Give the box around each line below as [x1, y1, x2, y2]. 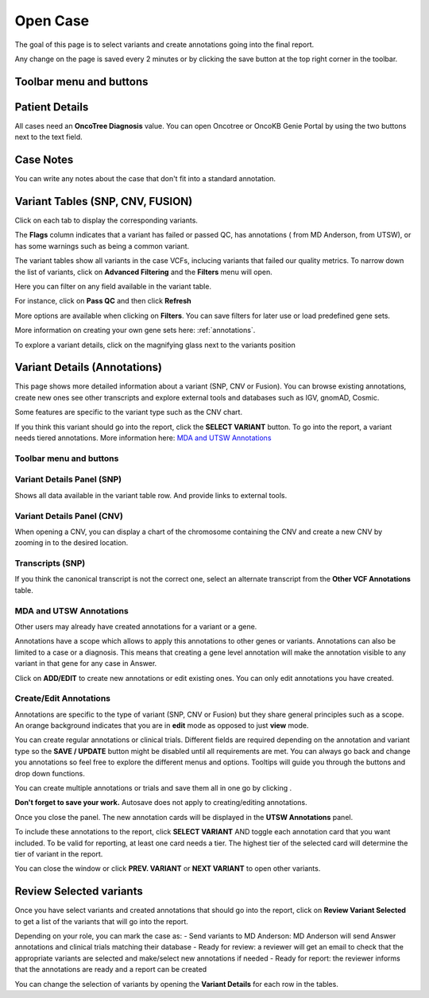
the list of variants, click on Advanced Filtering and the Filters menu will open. [14, 267, 273, 277]
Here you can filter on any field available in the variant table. [14, 282, 212, 292]
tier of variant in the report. [14, 849, 103, 858]
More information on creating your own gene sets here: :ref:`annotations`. [14, 326, 256, 335]
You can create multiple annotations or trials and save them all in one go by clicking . [14, 783, 292, 792]
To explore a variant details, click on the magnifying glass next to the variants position [14, 340, 296, 350]
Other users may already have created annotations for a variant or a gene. [14, 621, 257, 631]
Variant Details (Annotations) [14, 361, 163, 374]
